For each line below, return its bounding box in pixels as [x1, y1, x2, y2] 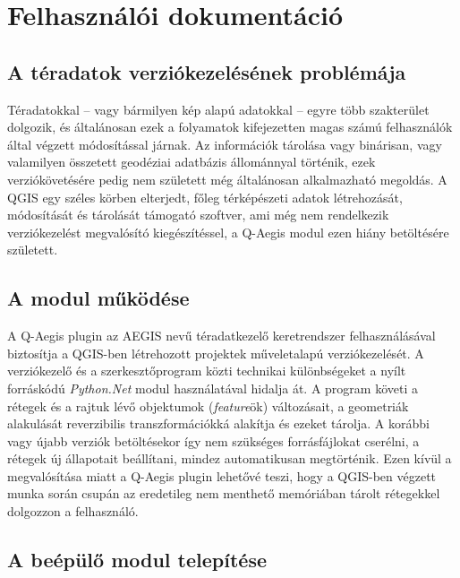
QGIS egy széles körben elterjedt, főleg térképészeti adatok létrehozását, [7, 187, 403, 206]
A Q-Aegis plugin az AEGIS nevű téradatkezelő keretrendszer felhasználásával [7, 326, 436, 345]
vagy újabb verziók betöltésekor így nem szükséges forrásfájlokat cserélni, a [7, 431, 420, 450]
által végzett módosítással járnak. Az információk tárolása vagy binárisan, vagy [7, 134, 442, 153]
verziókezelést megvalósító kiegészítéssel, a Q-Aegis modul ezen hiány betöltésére [7, 222, 449, 241]
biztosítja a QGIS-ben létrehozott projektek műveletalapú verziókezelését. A [7, 343, 424, 362]
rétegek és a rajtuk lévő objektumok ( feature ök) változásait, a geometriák [7, 396, 409, 415]
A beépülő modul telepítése [7, 546, 268, 574]
